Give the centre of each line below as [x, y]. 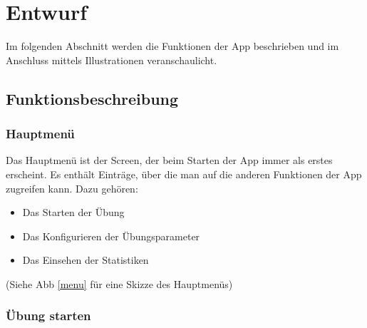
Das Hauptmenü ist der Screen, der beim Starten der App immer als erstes [169, 160]
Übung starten [48, 316]
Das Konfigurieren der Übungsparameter [111, 236]
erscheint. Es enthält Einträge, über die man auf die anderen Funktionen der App [184, 174]
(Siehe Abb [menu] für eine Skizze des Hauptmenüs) [119, 283]
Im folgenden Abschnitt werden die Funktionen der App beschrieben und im [172, 46]
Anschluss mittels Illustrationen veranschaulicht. [112, 60]
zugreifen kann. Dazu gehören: [72, 188]
